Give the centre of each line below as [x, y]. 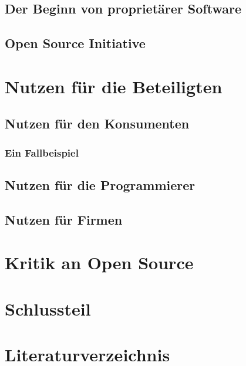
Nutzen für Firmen [64, 219]
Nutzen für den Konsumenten [97, 123]
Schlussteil [48, 308]
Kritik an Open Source [99, 262]
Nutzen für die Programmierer [100, 184]
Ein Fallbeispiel [42, 152]
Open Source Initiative [75, 43]
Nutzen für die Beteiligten [114, 86]
